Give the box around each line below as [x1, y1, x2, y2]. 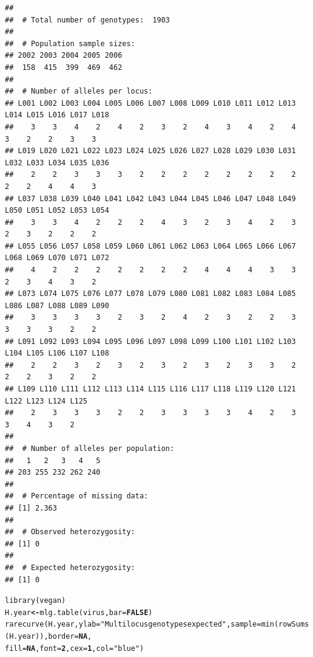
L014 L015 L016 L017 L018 [5, 111, 109, 120]
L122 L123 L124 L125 [5, 396, 88, 405]
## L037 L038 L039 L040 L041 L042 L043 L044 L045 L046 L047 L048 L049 [5, 194, 296, 203]
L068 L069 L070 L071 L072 [5, 253, 109, 263]
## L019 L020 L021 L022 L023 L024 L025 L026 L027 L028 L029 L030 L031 [5, 146, 296, 156]
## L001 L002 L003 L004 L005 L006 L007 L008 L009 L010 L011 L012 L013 [5, 98, 296, 108]
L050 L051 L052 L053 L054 [5, 206, 109, 215]
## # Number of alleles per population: [5, 444, 175, 453]
